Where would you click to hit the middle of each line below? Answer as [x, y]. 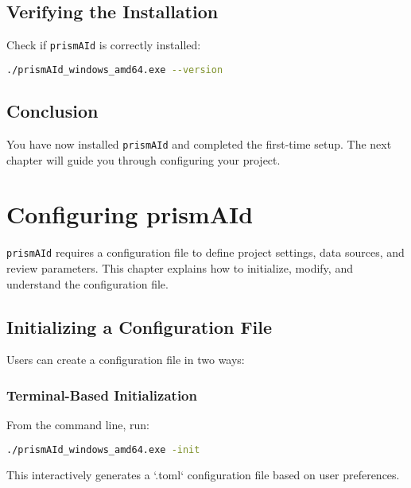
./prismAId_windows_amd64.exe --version [115, 70]
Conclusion [52, 111]
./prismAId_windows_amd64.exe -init [103, 449]
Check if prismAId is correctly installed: [104, 45]
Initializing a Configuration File [140, 326]
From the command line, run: [78, 425]
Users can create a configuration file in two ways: [126, 360]
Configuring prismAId [130, 214]
